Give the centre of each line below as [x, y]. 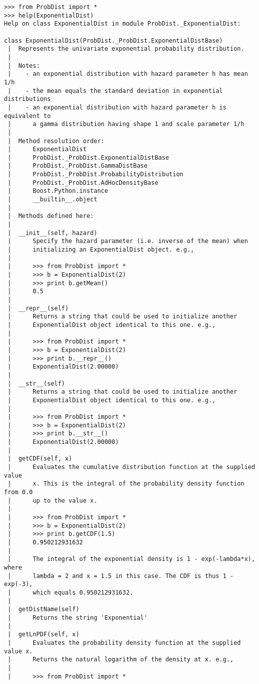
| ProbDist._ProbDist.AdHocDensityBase [83, 183]
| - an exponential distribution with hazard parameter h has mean [128, 74]
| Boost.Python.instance [58, 191]
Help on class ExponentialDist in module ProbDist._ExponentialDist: [122, 24]
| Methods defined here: [51, 216]
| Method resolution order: [56, 141]
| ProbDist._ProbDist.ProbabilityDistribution [95, 175]
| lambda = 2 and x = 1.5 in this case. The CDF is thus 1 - [121, 576]
